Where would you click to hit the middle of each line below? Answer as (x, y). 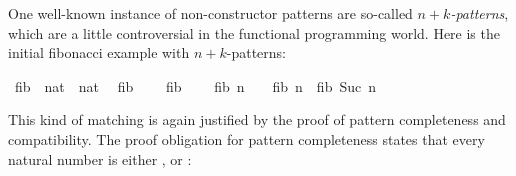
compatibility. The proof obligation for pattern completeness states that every (246, 138)
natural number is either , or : (100, 158)
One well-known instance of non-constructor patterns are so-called (210, 13)
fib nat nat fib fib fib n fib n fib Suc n (195, 85)
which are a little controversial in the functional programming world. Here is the (254, 32)
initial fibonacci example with (99, 52)
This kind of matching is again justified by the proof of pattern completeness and (257, 119)
